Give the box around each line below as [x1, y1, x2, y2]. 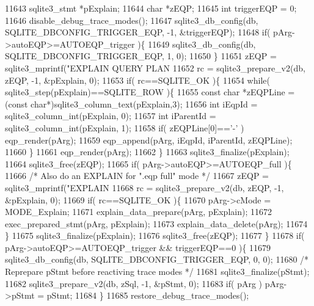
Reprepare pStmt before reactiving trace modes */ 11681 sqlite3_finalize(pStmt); [5, 265, 310, 278]
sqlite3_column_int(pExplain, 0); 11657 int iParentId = [5, 109, 216, 122]
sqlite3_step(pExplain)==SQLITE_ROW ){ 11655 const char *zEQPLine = [5, 86, 295, 98]
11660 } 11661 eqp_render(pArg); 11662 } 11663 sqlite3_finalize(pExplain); [5, 145, 290, 158]
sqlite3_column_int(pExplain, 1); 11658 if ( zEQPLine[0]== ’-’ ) [5, 121, 244, 134]
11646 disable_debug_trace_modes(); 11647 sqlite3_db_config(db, [5, 13, 258, 26]
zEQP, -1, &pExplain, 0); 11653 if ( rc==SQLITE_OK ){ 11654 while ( [5, 73, 270, 86]
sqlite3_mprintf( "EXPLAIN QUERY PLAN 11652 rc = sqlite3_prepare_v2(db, [5, 61, 305, 74]
